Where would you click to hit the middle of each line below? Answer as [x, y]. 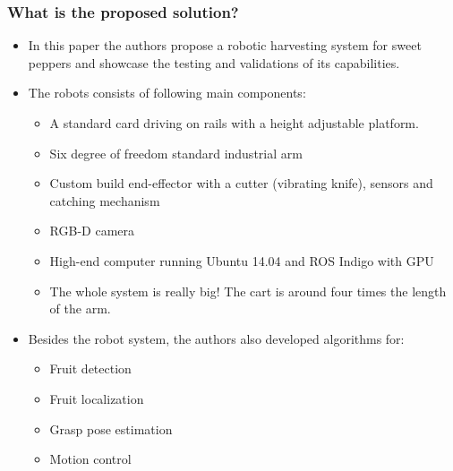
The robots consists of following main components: [167, 93]
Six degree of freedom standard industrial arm [176, 153]
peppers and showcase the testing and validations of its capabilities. [214, 62]
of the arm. [80, 308]
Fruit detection [90, 368]
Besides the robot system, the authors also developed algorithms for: [216, 338]
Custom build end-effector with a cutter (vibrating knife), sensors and [241, 183]
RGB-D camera [92, 231]
